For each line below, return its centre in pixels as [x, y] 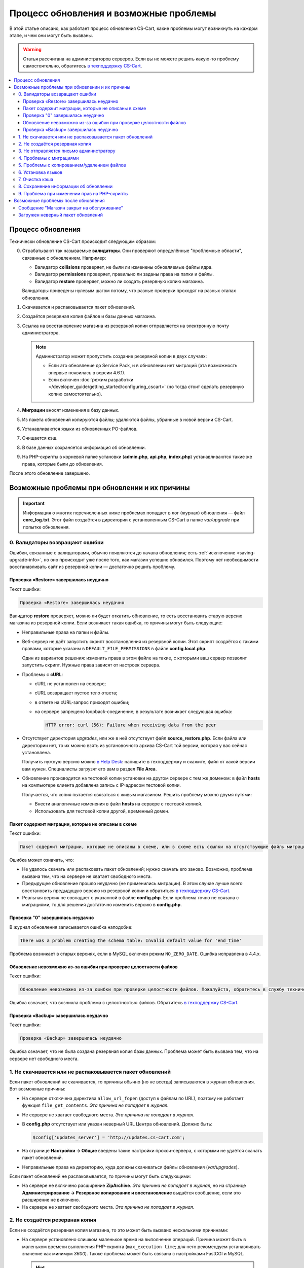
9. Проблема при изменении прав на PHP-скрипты [73, 193]
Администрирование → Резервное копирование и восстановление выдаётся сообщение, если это [131, 1192]
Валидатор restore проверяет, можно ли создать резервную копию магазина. [120, 281]
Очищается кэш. [40, 438]
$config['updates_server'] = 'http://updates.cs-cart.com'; [109, 1137]
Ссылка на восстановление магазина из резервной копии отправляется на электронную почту [125, 326]
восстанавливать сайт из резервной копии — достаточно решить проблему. [92, 567]
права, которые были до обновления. [63, 464]
